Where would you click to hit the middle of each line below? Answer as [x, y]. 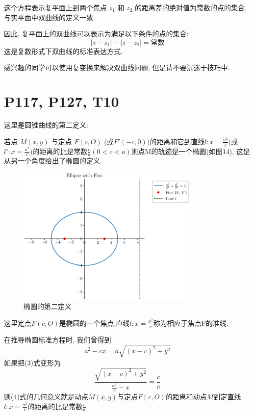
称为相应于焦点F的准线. [191, 323]
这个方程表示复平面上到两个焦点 [55, 7]
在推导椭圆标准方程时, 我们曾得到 [58, 339]
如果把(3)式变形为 [32, 362]
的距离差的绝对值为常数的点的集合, [191, 7]
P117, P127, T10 [62, 101]
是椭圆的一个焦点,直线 [94, 323]
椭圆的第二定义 [48, 306]
